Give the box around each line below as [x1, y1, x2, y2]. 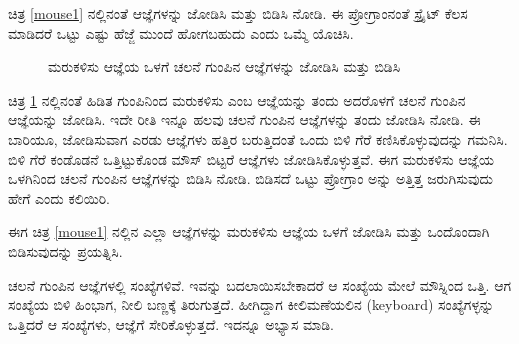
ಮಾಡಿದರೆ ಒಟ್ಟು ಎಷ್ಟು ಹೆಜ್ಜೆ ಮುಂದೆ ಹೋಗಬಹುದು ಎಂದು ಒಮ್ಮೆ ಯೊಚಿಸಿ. [8, 22, 354, 43]
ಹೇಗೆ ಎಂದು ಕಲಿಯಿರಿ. [8, 187, 110, 208]
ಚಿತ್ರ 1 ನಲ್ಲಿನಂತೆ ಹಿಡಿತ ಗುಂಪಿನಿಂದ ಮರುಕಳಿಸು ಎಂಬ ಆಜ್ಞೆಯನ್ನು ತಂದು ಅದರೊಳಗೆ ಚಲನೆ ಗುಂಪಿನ [8, 89, 466, 110]
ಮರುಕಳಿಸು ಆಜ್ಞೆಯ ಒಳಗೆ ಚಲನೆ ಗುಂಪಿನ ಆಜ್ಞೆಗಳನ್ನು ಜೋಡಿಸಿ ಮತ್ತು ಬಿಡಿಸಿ [48, 56, 401, 77]
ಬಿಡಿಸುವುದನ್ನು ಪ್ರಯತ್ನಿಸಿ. [8, 240, 123, 261]
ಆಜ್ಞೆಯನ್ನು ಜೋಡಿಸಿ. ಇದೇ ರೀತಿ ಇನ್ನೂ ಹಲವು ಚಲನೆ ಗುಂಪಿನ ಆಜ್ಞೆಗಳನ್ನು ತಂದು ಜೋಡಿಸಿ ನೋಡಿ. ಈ [8, 109, 481, 130]
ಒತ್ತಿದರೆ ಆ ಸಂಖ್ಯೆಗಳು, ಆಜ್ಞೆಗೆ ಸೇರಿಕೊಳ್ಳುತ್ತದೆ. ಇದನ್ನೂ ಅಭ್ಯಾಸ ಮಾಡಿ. [8, 313, 334, 334]
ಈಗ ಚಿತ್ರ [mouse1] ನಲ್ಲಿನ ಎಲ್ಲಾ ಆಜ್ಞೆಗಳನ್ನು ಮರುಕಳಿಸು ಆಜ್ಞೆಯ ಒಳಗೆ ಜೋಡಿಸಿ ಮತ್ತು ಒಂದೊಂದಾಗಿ [8, 221, 490, 242]
